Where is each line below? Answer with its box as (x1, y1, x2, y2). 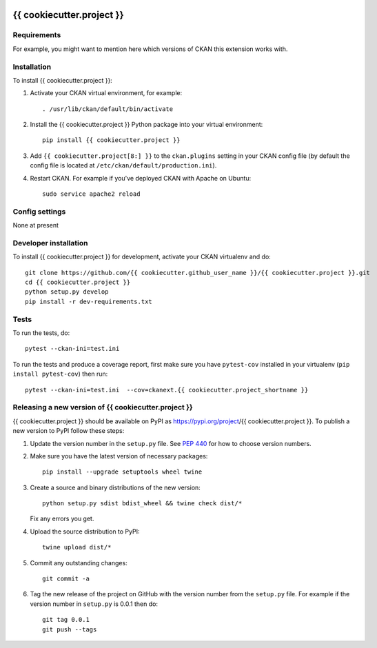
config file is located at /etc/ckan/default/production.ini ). (30, 161, 217, 170)
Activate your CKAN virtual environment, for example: (30, 89, 183, 97)
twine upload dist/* (42, 543, 112, 551)
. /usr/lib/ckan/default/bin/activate (42, 105, 174, 113)
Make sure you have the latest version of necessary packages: (30, 452, 208, 460)
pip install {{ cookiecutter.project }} (42, 136, 181, 144)
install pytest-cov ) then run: (12, 369, 108, 378)
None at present (12, 221, 59, 230)
